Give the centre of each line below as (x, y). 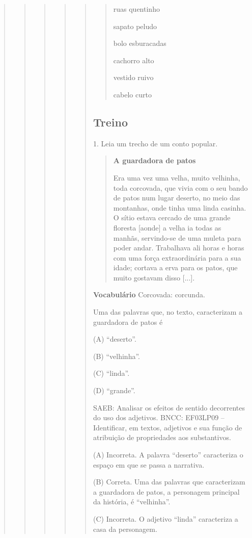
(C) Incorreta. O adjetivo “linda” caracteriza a (165, 518)
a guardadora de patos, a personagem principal (166, 491)
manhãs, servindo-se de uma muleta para (177, 237)
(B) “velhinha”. (116, 356)
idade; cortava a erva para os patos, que (175, 267)
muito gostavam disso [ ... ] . (154, 277)
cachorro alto (134, 60)
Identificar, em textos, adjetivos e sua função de (167, 427)
